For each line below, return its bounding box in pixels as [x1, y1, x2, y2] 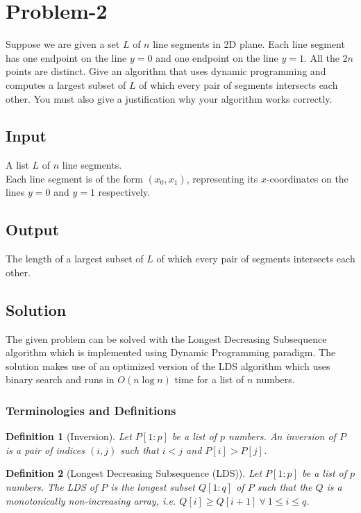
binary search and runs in [6, 372, 115, 387]
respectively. [98, 185, 150, 199]
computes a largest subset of [6, 77, 126, 92]
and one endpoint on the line [156, 50, 278, 65]
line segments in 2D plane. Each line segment [153, 37, 345, 51]
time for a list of [174, 372, 244, 387]
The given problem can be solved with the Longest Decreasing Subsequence [6, 331, 327, 346]
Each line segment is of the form [6, 171, 143, 185]
